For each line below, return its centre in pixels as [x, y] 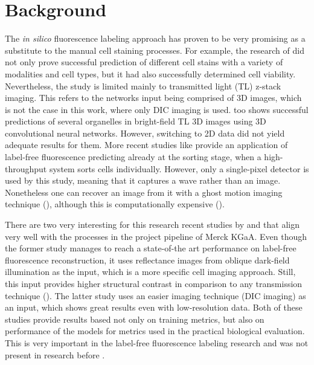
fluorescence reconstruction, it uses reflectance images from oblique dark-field [147, 260]
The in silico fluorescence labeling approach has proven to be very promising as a [155, 38]
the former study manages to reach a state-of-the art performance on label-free [151, 248]
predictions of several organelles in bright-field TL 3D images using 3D [136, 121]
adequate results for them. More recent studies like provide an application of [146, 145]
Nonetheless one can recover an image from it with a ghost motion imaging [144, 192]
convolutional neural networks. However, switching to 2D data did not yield [145, 133]
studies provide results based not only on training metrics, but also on [135, 319]
